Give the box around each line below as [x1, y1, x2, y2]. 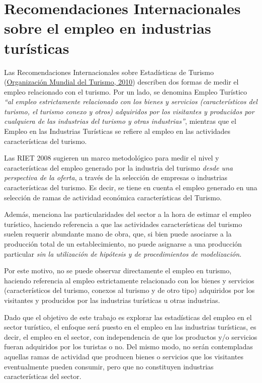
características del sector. [4, 371, 81, 381]
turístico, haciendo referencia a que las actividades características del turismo [4, 218, 242, 229]
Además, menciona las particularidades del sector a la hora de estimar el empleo [4, 209, 251, 219]
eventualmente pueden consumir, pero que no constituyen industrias [4, 361, 214, 371]
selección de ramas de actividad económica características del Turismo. [4, 192, 222, 202]
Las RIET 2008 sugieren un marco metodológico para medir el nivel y [4, 152, 219, 163]
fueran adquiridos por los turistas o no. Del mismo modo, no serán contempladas [4, 341, 253, 352]
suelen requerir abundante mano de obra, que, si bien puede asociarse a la [4, 228, 232, 239]
